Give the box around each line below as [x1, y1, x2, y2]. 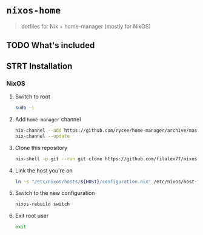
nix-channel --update [15, 133, 70, 139]
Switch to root [15, 93, 50, 100]
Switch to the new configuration [15, 189, 95, 197]
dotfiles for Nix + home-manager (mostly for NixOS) [21, 22, 151, 30]
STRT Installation [6, 61, 73, 71]
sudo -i [15, 105, 35, 111]
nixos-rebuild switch [15, 201, 70, 208]
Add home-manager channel [15, 115, 81, 123]
